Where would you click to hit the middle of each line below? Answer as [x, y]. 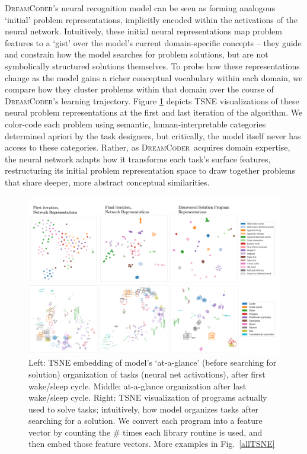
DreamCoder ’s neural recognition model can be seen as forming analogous [140, 8]
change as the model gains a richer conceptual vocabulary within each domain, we [154, 77]
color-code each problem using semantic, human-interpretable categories [135, 124]
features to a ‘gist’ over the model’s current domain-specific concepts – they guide [153, 42]
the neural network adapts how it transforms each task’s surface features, [138, 159]
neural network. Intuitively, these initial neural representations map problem [143, 31]
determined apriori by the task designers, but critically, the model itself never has [153, 135]
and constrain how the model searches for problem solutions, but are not [137, 54]
